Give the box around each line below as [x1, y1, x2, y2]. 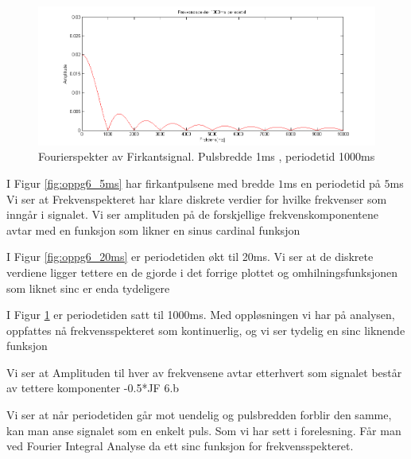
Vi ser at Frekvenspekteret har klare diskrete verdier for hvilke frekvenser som [6, 190, 387, 207]
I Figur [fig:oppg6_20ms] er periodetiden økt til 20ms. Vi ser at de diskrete [6, 248, 374, 265]
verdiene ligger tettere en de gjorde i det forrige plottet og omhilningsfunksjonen [6, 263, 397, 280]
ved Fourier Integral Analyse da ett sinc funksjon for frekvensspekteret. [6, 438, 354, 454]
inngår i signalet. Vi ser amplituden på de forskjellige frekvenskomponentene [6, 206, 378, 223]
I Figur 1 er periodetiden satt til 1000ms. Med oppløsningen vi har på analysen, [6, 306, 395, 323]
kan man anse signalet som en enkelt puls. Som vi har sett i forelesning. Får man [6, 422, 401, 438]
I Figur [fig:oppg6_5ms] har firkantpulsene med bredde [6, 174, 274, 191]
